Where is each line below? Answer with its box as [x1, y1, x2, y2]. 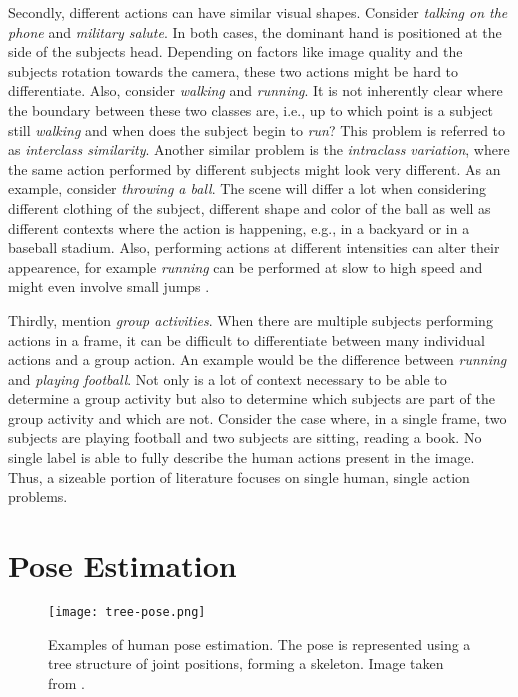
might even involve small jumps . [8, 276, 210, 297]
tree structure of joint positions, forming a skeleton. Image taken [48, 653, 444, 674]
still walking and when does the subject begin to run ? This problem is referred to [8, 119, 506, 140]
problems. [8, 486, 68, 507]
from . [48, 672, 86, 693]
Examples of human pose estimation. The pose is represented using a [48, 633, 471, 654]
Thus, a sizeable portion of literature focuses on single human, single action [8, 466, 470, 487]
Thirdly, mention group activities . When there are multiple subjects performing [8, 309, 493, 330]
